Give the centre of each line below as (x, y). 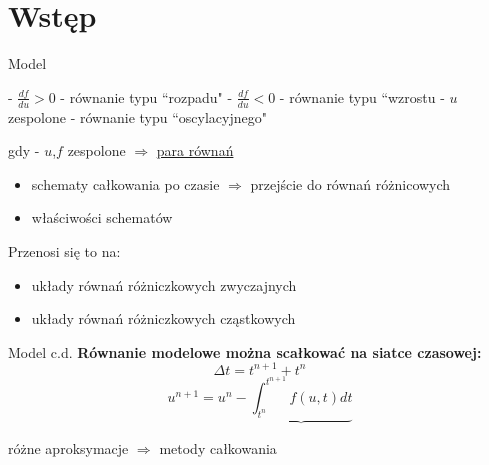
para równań (195, 150)
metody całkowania (218, 447)
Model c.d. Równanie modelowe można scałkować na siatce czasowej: (245, 351)
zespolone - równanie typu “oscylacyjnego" (137, 116)
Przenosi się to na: (64, 250)
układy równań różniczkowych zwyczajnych (164, 284)
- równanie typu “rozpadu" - (146, 96)
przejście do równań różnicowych (350, 183)
